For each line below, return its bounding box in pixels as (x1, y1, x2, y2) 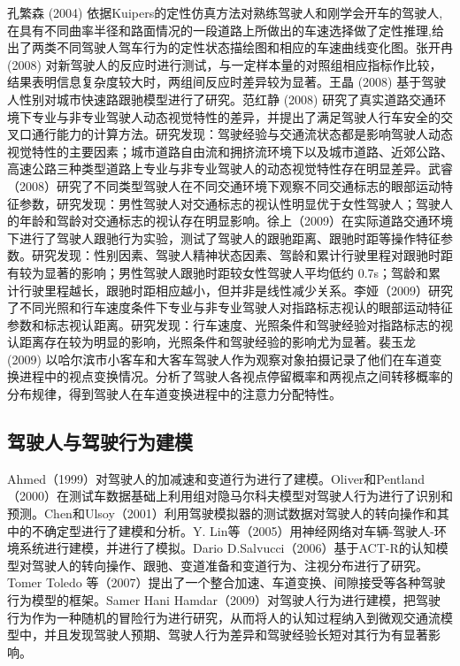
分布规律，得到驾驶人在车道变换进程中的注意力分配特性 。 (7, 385, 341, 403)
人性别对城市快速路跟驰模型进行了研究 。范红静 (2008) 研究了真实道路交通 (7, 89, 434, 108)
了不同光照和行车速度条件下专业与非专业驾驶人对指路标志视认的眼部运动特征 (7, 298, 453, 317)
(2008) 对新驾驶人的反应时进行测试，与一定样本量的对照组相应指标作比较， (7, 55, 442, 73)
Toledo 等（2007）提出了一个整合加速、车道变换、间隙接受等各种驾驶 (45, 573, 446, 592)
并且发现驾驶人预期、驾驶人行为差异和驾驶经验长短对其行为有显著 (43, 625, 428, 644)
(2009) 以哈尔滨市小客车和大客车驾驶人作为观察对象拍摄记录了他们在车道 (7, 349, 430, 368)
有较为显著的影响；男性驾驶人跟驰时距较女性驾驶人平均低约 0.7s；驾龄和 (7, 263, 429, 281)
